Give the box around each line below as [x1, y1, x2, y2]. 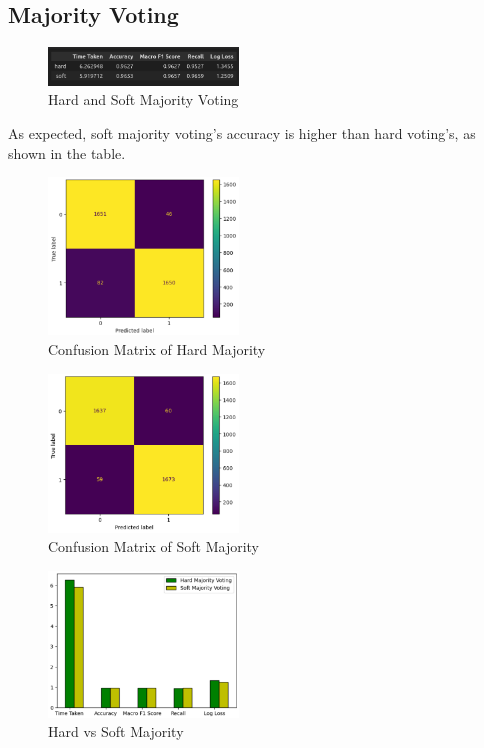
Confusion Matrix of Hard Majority [48, 339, 266, 360]
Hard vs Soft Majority [48, 721, 184, 742]
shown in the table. [8, 142, 126, 163]
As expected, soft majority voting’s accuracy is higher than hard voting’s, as [8, 123, 476, 144]
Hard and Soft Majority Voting [48, 89, 239, 110]
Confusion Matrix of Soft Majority [48, 536, 259, 557]
